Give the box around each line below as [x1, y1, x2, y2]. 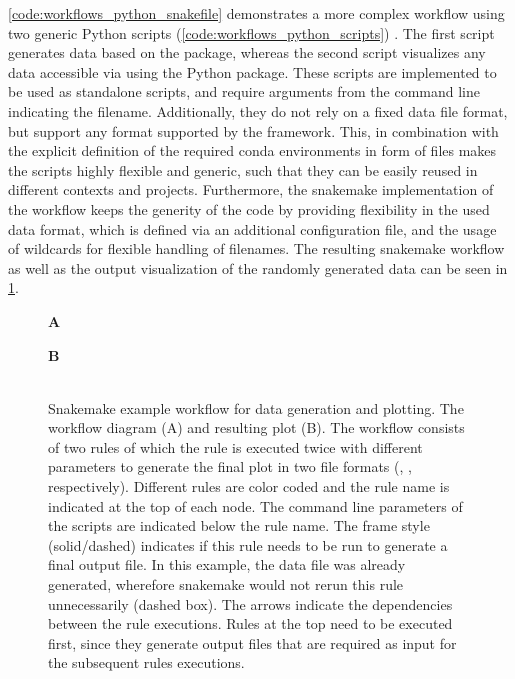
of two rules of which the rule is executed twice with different [48, 436, 423, 457]
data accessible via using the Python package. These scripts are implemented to [8, 61, 497, 82]
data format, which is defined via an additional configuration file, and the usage [8, 218, 497, 239]
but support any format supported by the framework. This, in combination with [8, 120, 499, 141]
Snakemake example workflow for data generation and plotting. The [48, 397, 464, 418]
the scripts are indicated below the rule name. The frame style [48, 515, 430, 536]
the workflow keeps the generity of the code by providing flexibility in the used [8, 198, 490, 219]
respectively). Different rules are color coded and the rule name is [48, 476, 450, 497]
